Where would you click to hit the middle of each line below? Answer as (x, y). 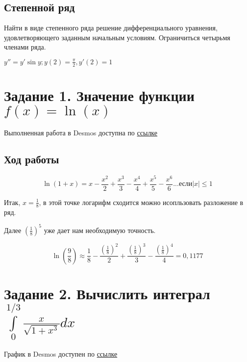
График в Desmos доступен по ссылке (61, 354)
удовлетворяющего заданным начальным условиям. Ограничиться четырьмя (117, 37)
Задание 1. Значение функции (99, 95)
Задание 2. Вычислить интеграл (107, 293)
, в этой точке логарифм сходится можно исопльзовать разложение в (141, 202)
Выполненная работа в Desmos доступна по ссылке (81, 132)
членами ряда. (25, 47)
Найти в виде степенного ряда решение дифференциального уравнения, (111, 28)
